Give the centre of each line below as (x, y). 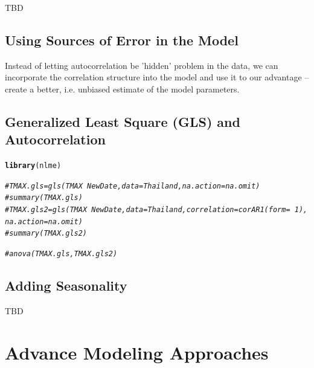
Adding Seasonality (66, 286)
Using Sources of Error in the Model (122, 40)
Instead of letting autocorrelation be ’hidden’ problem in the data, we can (142, 65)
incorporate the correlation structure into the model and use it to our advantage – (157, 77)
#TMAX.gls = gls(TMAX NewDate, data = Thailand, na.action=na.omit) (133, 186)
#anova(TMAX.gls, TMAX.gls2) (61, 254)
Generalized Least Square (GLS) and (123, 121)
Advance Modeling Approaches (137, 352)
